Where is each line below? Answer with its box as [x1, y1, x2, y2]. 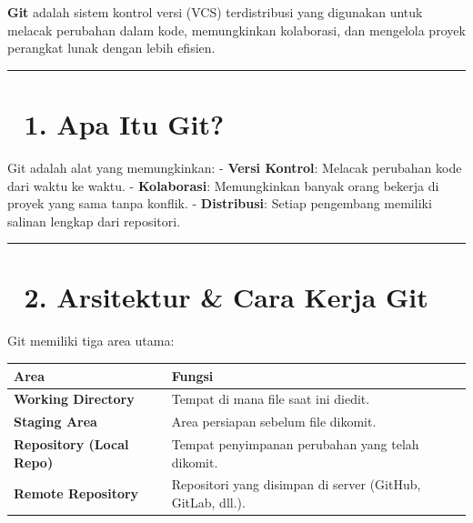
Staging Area [14, 412, 97, 431]
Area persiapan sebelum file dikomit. [171, 412, 377, 431]
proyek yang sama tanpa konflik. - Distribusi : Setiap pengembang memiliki [7, 194, 432, 213]
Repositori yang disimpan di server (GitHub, [171, 475, 421, 494]
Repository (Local [14, 435, 129, 454]
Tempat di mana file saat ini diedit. [171, 389, 370, 408]
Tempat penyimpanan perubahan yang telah [171, 435, 419, 454]
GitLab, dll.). [171, 493, 246, 512]
